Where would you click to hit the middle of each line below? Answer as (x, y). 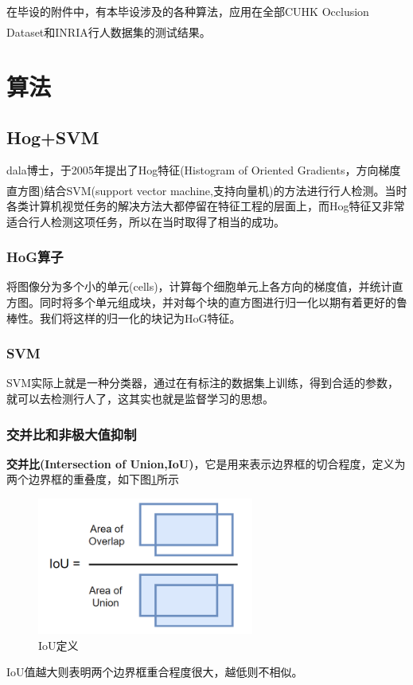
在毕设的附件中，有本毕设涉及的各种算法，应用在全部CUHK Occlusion (188, 11)
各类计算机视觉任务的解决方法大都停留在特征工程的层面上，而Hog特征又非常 (206, 206)
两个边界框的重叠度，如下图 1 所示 (93, 479)
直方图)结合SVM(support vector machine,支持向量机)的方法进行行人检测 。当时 (207, 190)
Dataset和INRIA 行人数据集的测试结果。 (109, 31)
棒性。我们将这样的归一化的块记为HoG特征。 (124, 317)
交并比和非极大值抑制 (72, 434)
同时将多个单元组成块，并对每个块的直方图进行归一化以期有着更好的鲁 (223, 302)
